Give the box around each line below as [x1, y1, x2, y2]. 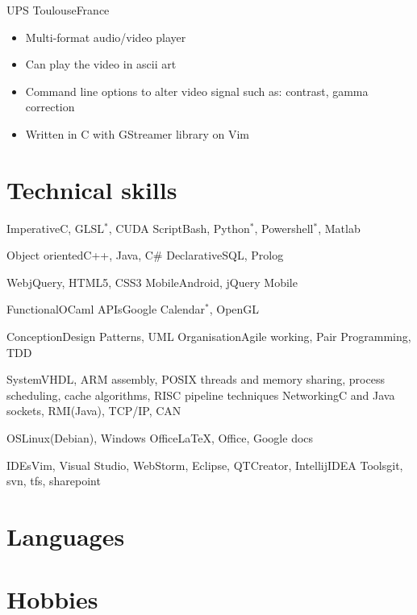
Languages [6, 520, 125, 552]
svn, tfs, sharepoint [6, 472, 101, 489]
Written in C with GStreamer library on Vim [25, 125, 250, 142]
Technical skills [6, 172, 177, 206]
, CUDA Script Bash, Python [108, 219, 250, 236]
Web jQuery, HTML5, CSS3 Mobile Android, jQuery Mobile [6, 273, 298, 290]
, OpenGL [209, 301, 260, 318]
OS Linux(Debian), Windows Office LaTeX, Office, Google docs [6, 430, 314, 447]
